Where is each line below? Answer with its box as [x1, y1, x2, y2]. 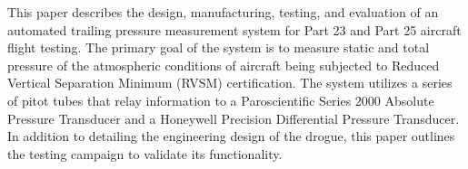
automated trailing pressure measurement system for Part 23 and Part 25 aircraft [7, 20, 462, 39]
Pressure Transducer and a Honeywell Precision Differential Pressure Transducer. [7, 108, 460, 127]
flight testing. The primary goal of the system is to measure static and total [7, 38, 430, 57]
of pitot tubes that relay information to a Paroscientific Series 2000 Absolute [7, 90, 434, 109]
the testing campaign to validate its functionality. [7, 144, 283, 163]
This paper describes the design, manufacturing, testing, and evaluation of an [7, 3, 439, 21]
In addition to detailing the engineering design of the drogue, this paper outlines [7, 127, 455, 146]
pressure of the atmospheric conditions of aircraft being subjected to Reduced [7, 55, 440, 74]
